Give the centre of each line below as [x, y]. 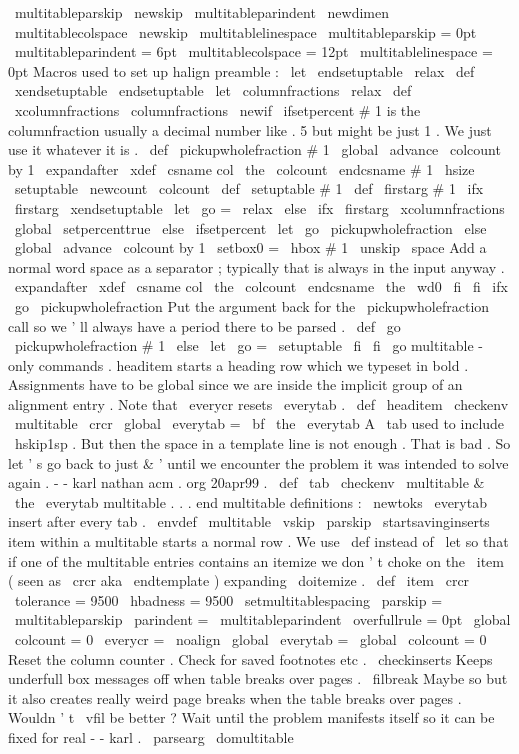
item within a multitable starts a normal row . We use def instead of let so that [258, 541]
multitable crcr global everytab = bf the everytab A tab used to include [259, 423]
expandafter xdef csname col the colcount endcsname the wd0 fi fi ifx [261, 286]
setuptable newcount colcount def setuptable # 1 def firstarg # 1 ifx [249, 188]
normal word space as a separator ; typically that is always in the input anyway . [256, 266]
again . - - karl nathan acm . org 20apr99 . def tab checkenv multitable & [246, 482]
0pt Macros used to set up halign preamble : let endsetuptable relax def [241, 70]
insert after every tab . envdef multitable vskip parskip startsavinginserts [249, 521]
